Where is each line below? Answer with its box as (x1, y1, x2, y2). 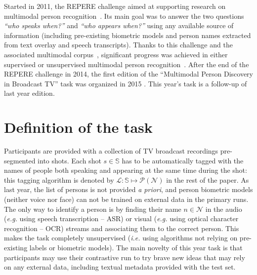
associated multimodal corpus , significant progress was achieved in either (4, 49, 228, 59)
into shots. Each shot (38, 155, 101, 165)
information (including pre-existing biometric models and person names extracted (4, 30, 251, 40)
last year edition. (4, 88, 55, 98)
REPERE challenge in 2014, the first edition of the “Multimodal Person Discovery (4, 69, 253, 79)
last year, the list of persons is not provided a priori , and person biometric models (4, 184, 253, 195)
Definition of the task (4, 117, 153, 137)
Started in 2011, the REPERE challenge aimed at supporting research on (4, 1, 226, 11)
